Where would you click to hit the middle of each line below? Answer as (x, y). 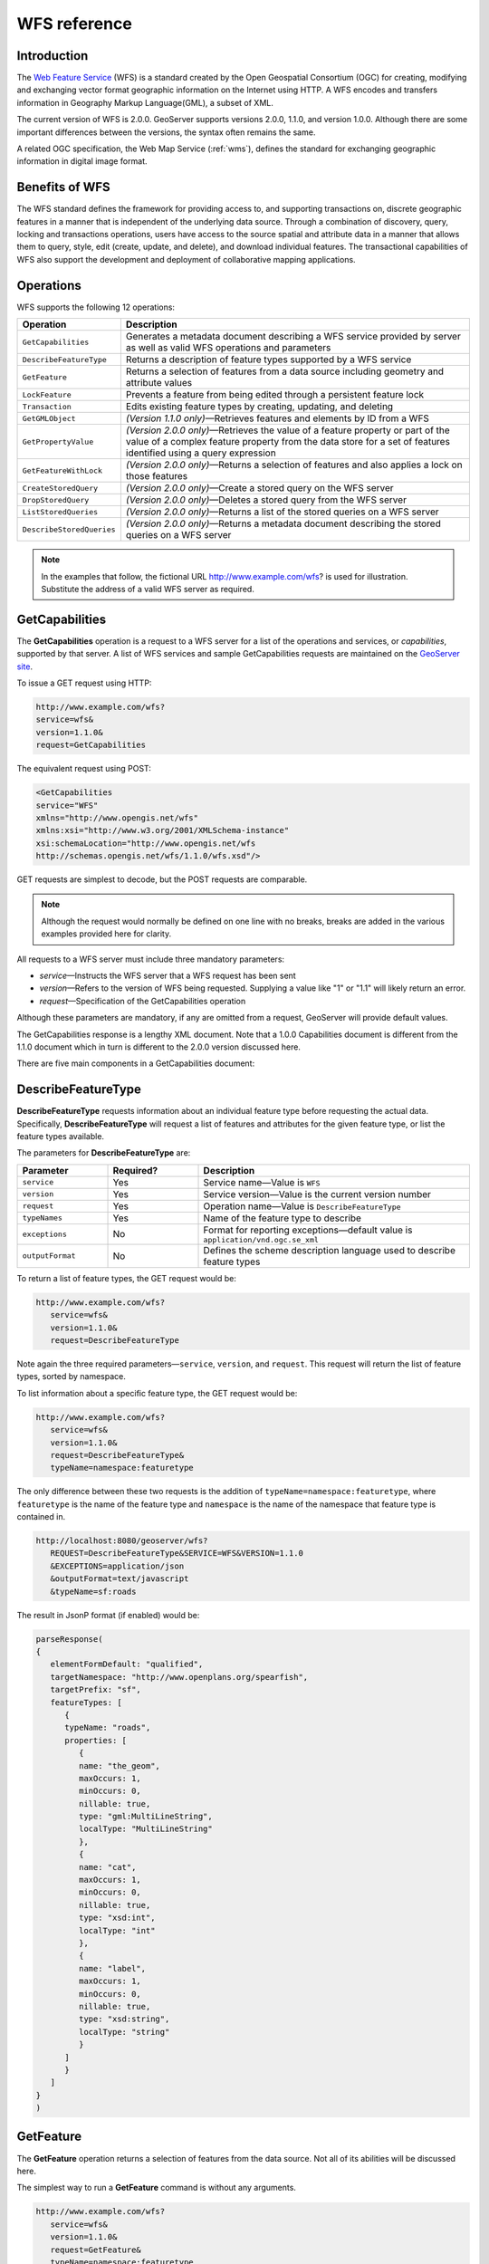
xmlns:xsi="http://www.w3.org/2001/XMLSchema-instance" (163, 830)
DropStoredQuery (56, 499)
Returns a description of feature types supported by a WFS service (268, 360)
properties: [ (96, 1740)
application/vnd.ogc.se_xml (261, 1239)
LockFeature (47, 394)
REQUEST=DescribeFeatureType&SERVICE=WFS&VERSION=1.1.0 (177, 1554)
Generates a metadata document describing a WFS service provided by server (293, 337)
